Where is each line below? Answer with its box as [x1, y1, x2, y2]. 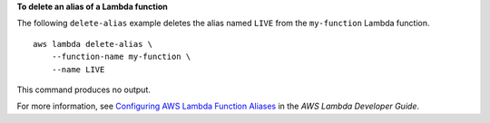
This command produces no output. [16, 84, 152, 95]
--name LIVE [51, 64, 105, 74]
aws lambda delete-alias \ [33, 39, 153, 49]
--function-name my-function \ [51, 52, 191, 62]
